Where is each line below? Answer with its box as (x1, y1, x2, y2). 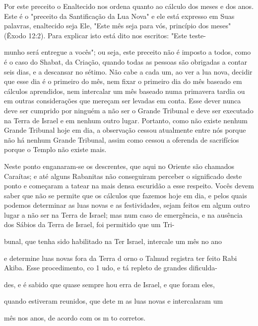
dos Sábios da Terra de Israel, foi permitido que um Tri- (4, 219, 175, 230)
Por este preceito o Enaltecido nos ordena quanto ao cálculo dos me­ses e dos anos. (4, 1, 254, 11)
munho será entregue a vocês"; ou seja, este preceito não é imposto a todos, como (4, 47, 251, 57)
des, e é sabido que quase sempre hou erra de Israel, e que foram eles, (4, 279, 215, 289)
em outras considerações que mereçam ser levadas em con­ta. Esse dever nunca (4, 95, 241, 106)
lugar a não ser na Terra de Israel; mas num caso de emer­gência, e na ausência (4, 209, 243, 220)
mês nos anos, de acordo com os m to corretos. (4, 313, 146, 323)
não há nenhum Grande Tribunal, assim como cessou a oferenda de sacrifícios (4, 134, 239, 145)
